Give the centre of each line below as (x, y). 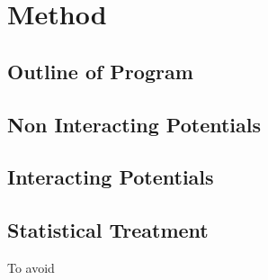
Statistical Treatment (108, 230)
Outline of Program (100, 71)
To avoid (31, 267)
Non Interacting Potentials (134, 124)
